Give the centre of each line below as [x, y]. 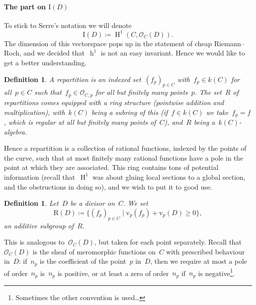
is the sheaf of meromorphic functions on [94, 251]
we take [217, 112]
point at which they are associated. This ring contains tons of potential [111, 167]
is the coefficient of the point [83, 261]
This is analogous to [34, 242]
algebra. [16, 131]
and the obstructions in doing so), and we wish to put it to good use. [108, 186]
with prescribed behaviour [206, 251]
